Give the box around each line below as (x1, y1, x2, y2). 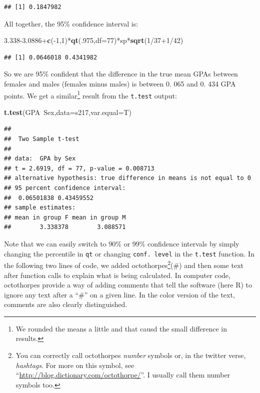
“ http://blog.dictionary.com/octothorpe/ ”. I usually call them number (15, 369, 230, 380)
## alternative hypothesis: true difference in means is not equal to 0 (4, 174, 251, 182)
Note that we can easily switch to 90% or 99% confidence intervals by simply (4, 238, 239, 248)
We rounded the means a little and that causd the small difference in (15, 323, 227, 333)
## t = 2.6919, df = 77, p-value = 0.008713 (4, 164, 154, 172)
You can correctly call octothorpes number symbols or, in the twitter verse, (15, 350, 246, 360)
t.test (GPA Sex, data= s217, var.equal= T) (4, 106, 131, 117)
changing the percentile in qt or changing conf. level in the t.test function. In (4, 248, 254, 258)
